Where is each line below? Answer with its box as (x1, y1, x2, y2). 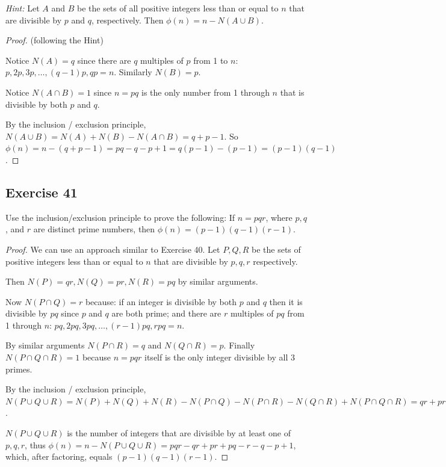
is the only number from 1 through (141, 85, 270, 98)
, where (265, 211, 293, 223)
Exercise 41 (5, 182, 78, 201)
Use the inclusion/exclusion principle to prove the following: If (5, 211, 235, 223)
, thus (25, 438, 46, 451)
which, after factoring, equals (5, 450, 113, 463)
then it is (269, 295, 303, 308)
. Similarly (114, 66, 152, 78)
